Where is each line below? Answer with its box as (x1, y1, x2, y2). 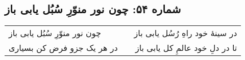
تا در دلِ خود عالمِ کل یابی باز (135, 42, 237, 54)
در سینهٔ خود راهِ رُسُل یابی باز (134, 27, 237, 39)
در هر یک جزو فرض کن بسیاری (9, 42, 118, 54)
